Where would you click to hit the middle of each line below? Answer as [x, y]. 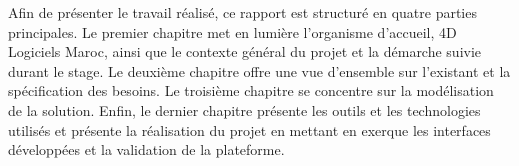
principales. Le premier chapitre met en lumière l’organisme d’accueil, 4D [232, 31]
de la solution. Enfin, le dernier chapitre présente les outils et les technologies [244, 109]
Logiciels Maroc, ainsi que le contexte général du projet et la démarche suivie [245, 51]
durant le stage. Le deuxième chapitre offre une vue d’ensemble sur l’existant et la [259, 70]
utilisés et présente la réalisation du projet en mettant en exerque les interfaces [249, 129]
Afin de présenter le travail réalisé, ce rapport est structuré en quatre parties [242, 12]
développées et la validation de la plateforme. [146, 149]
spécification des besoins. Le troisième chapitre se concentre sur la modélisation [251, 90]
